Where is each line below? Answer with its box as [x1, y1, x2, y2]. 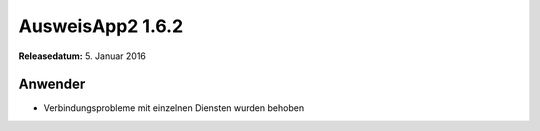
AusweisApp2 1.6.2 [18, 15, 184, 37]
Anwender [18, 76, 86, 93]
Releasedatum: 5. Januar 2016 [18, 50, 147, 62]
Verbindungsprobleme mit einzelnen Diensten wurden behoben [43, 102, 305, 114]
